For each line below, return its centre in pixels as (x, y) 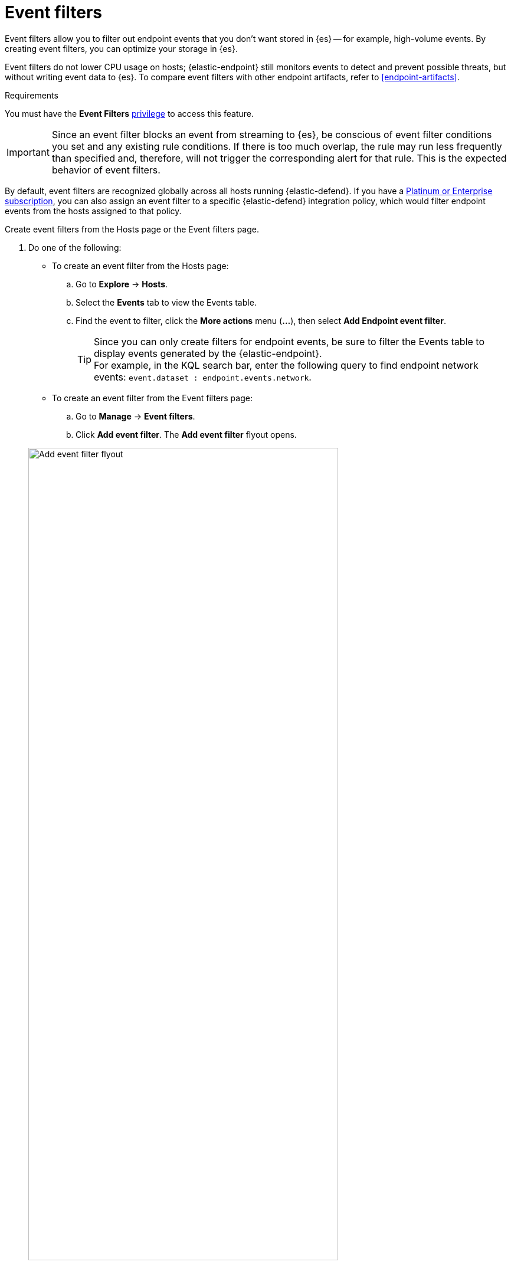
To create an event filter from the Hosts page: (140, 266)
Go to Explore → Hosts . (122, 284)
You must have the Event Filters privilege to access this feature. (130, 113)
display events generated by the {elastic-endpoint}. (208, 353)
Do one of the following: (75, 247)
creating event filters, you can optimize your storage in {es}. (121, 48)
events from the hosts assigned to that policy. (93, 211)
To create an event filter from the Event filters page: (152, 398)
